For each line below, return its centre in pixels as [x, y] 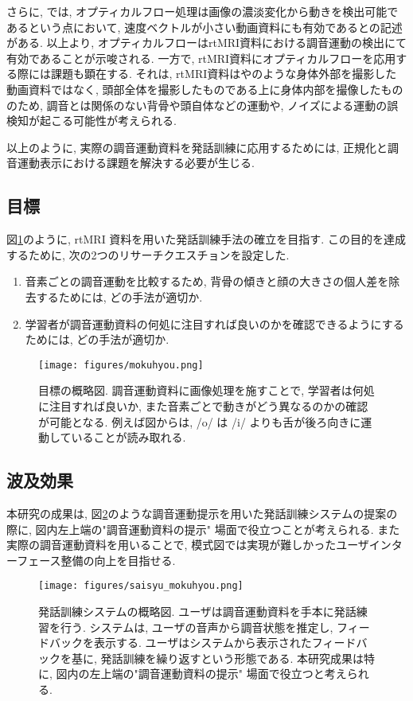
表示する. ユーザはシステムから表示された [203, 643]
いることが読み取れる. [129, 437]
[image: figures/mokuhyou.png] [121, 365]
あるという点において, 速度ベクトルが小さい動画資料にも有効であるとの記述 [205, 27]
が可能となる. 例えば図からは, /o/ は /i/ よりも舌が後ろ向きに [200, 421]
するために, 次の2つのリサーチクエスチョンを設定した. [148, 254]
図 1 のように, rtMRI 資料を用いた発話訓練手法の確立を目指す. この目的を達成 [206, 239]
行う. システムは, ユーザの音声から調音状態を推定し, [197, 627]
